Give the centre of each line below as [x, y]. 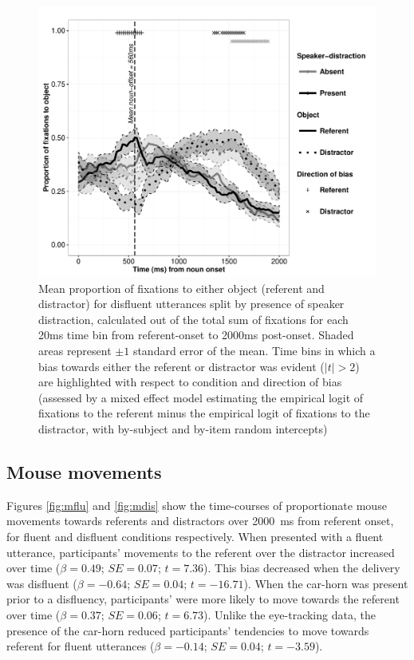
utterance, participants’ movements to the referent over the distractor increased [201, 552]
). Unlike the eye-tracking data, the [290, 615]
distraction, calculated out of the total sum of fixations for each [193, 319]
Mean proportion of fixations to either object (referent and [181, 288]
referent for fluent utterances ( [81, 646]
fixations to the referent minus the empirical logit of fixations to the [204, 413]
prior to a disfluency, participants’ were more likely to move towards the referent [203, 599]
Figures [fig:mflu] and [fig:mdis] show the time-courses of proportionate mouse [197, 505]
